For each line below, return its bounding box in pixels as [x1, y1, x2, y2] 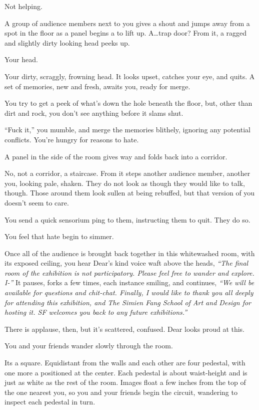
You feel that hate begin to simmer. [4, 231, 114, 242]
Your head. [4, 54, 38, 65]
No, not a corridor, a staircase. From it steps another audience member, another [4, 168, 250, 178]
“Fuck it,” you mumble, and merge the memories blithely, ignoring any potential [4, 124, 250, 135]
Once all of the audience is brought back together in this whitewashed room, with [4, 248, 255, 258]
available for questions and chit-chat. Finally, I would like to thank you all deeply [4, 287, 253, 298]
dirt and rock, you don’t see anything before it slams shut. [4, 107, 183, 118]
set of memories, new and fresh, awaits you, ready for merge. [4, 81, 190, 91]
